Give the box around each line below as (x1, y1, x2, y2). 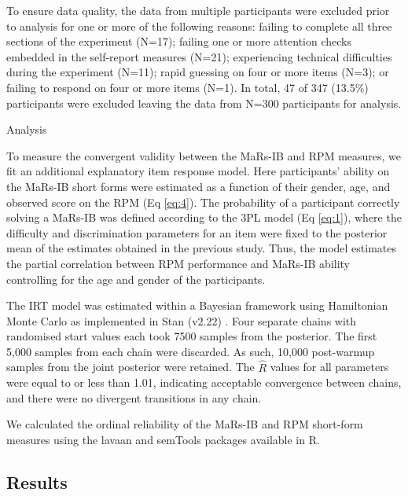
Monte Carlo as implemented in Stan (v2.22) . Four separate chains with (6, 312, 357, 329)
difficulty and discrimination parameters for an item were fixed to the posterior (6, 224, 388, 241)
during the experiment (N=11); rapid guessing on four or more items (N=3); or (6, 64, 389, 80)
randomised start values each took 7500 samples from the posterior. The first (6, 328, 377, 344)
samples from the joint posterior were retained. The (6, 358, 255, 375)
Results (6, 470, 68, 494)
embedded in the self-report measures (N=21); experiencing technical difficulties (6, 48, 392, 64)
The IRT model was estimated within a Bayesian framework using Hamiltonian (6, 297, 388, 314)
